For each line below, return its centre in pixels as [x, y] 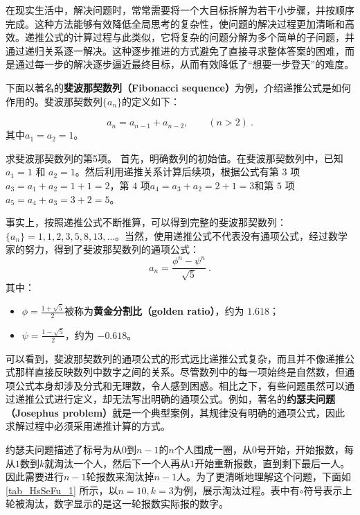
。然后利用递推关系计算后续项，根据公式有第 [177, 172]
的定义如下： [151, 101]
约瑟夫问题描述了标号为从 [64, 449]
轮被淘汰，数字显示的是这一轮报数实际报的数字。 [117, 504]
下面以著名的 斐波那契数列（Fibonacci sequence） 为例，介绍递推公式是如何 [178, 87]
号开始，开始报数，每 [305, 449]
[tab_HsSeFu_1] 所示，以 [62, 490]
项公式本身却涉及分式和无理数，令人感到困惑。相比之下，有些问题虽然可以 [175, 385]
